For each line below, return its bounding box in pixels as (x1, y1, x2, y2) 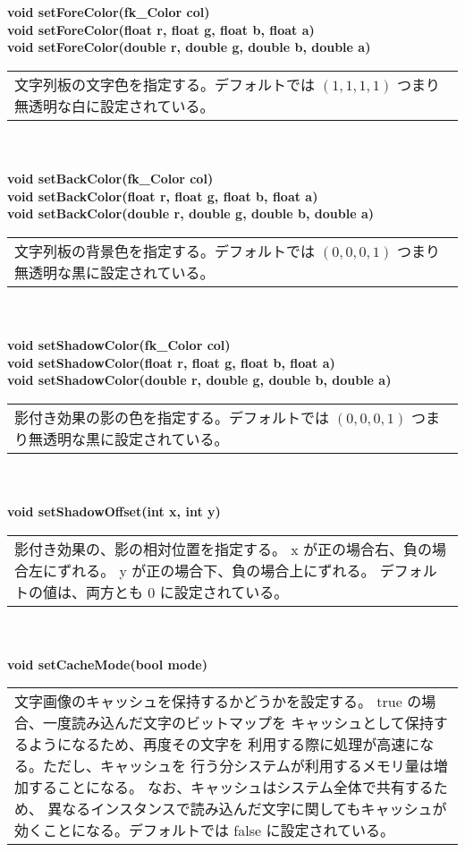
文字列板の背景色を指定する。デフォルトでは (14, 240, 316, 261)
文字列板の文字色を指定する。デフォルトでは (14, 73, 316, 95)
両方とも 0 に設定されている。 (86, 581, 289, 602)
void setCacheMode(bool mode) (7, 654, 207, 673)
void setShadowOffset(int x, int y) (7, 501, 221, 520)
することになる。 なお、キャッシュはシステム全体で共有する (29, 777, 434, 798)
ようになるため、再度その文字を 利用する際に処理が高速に (29, 734, 420, 755)
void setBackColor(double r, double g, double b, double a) (7, 204, 375, 223)
